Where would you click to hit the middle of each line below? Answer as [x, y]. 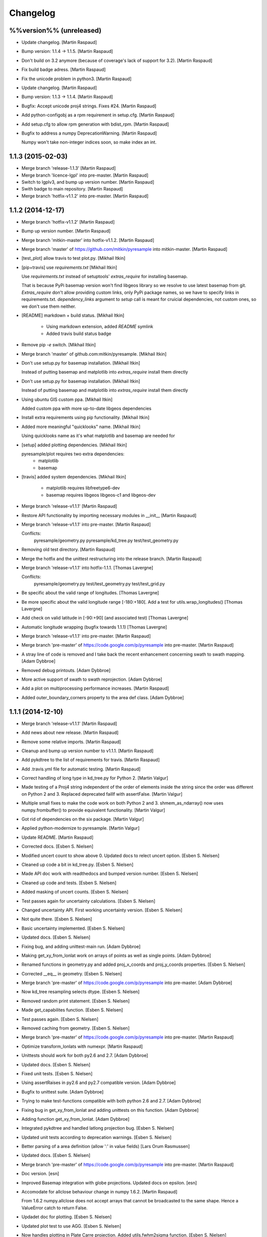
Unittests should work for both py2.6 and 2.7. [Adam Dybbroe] [85, 1055]
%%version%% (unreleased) [55, 30]
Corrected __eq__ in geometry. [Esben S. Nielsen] [72, 974]
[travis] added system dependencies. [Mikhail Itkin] [74, 477]
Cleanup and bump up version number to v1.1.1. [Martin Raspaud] [88, 751]
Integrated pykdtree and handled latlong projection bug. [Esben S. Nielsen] [98, 1128]
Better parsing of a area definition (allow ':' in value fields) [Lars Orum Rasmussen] [106, 1146]
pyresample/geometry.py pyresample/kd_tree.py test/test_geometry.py [106, 540]
